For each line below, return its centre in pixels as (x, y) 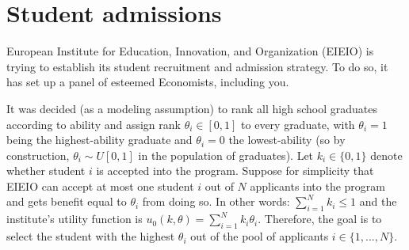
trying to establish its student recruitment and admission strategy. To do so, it (197, 66)
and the (378, 201)
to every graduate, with (298, 124)
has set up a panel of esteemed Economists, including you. (148, 82)
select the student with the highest (91, 236)
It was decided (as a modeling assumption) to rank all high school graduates (192, 108)
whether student (46, 170)
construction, (38, 155)
